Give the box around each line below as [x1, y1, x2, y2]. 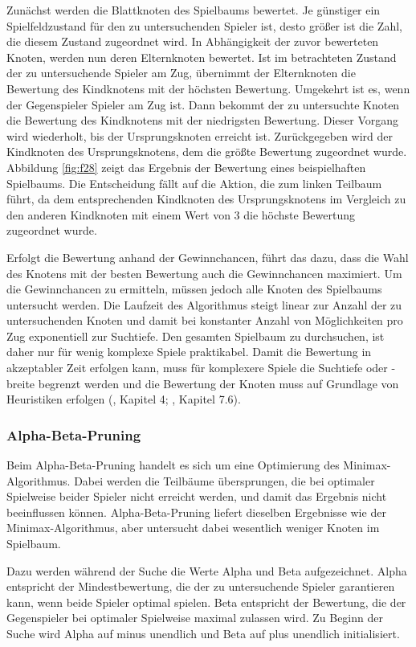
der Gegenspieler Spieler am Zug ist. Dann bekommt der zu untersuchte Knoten [6, 96, 400, 113]
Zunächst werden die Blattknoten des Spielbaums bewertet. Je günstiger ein [6, 2, 381, 18]
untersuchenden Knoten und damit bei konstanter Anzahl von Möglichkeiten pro [6, 312, 403, 329]
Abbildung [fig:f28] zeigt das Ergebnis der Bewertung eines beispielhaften [6, 158, 366, 175]
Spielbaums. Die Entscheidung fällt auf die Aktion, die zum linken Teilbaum [6, 174, 382, 191]
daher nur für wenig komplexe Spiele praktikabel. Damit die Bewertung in [6, 343, 372, 360]
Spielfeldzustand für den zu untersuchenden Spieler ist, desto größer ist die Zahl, [6, 17, 402, 34]
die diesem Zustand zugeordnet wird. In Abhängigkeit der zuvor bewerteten [6, 33, 379, 50]
